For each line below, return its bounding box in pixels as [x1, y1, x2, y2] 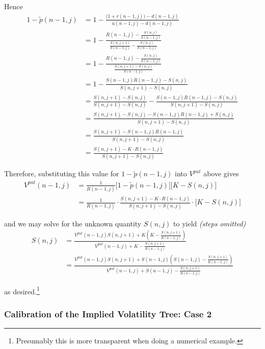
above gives [203, 168, 239, 179]
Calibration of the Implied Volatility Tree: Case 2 [4, 307, 212, 320]
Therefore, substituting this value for [4, 168, 119, 179]
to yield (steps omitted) [173, 218, 246, 228]
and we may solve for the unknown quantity [4, 218, 142, 228]
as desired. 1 [4, 284, 40, 296]
